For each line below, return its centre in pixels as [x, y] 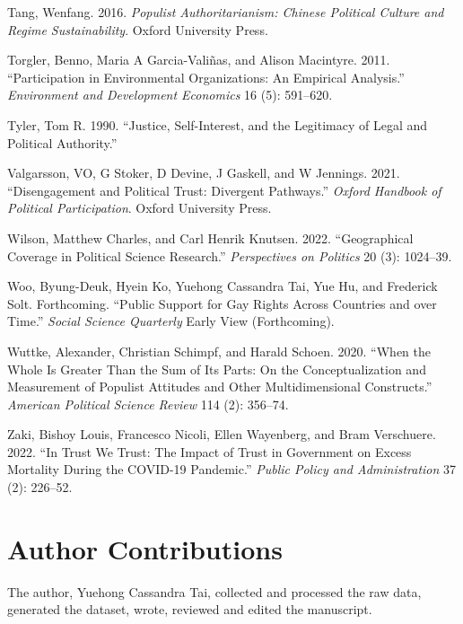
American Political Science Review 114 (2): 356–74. [148, 404]
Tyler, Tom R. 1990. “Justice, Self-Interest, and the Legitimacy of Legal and [218, 124]
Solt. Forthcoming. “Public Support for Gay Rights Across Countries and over [222, 303]
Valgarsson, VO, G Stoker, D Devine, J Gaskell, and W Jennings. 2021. [204, 173]
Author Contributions [145, 548]
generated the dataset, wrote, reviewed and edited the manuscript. [190, 609]
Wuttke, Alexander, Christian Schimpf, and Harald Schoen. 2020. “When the [219, 351]
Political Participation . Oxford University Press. [140, 208]
